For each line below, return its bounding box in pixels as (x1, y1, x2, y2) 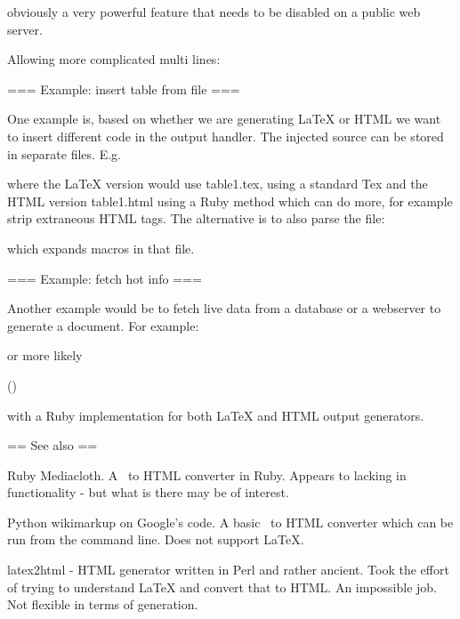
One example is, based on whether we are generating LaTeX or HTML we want (7, 109, 441, 128)
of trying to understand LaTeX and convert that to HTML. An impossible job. (7, 577, 437, 596)
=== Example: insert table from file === (7, 79, 240, 98)
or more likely (7, 346, 83, 365)
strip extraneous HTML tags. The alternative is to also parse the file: (7, 209, 385, 228)
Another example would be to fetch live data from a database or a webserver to (7, 299, 441, 318)
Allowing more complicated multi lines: (7, 50, 221, 68)
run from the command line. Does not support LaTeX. (7, 530, 304, 549)
